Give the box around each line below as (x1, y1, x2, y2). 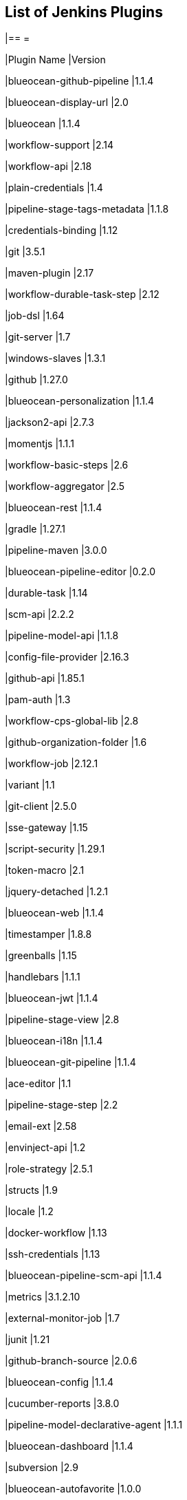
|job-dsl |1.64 (5, 310, 65, 322)
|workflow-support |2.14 (5, 139, 114, 151)
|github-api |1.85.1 (5, 672, 85, 685)
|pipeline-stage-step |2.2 (5, 1099, 118, 1111)
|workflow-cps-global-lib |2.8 (5, 715, 139, 727)
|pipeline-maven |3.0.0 (5, 544, 107, 557)
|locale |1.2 (5, 1206, 54, 1218)
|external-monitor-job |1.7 (5, 1312, 120, 1325)
